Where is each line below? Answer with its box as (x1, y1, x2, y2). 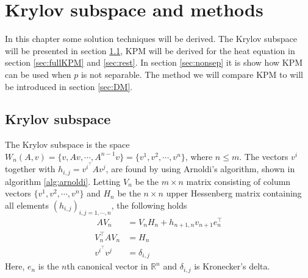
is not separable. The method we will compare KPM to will (81, 68, 303, 80)
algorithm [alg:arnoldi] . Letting (5, 175, 121, 187)
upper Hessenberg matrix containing (166, 187, 302, 200)
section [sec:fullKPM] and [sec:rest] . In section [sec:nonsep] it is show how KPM (5, 56, 303, 69)
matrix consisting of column (186, 175, 291, 187)
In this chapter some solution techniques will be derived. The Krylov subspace (5, 32, 297, 45)
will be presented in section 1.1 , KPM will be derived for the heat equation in (5, 44, 295, 57)
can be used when (5, 68, 71, 80)
